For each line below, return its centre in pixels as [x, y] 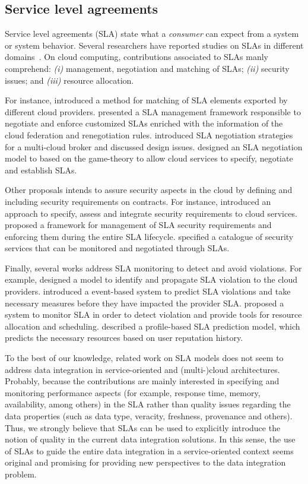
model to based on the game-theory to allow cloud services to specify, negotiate [149, 158]
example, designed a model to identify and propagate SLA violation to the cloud [151, 279]
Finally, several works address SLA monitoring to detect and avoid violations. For [153, 268]
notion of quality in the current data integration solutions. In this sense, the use [150, 439]
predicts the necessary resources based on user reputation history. [124, 338]
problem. [21, 474]
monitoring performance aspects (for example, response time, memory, [133, 392]
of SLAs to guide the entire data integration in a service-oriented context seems [149, 450]
